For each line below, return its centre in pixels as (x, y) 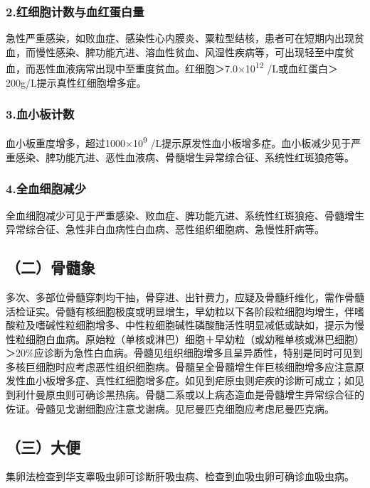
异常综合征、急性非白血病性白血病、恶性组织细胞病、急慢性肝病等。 (165, 229)
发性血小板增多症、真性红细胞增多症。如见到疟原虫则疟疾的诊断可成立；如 (180, 380)
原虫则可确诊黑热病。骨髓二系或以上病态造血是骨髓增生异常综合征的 (205, 395)
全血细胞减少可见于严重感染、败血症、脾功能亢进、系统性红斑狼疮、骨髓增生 (185, 215)
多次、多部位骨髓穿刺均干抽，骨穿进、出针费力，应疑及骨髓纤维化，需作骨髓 (185, 297)
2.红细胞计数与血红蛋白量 (75, 11)
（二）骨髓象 (51, 267)
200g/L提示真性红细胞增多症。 (76, 82)
